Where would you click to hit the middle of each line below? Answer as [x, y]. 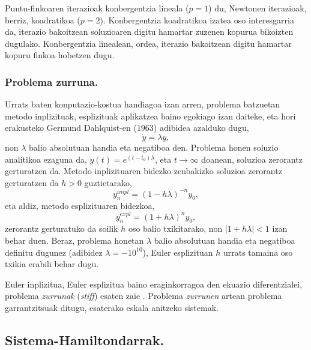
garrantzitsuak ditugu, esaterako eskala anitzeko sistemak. [112, 307]
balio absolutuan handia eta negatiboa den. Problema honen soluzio [154, 147]
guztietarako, [108, 182]
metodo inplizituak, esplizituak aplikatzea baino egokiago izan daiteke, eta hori [150, 116]
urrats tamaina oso [258, 252]
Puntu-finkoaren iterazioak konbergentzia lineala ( [97, 8]
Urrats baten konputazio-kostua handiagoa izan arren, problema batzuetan [143, 104]
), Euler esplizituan [178, 252]
